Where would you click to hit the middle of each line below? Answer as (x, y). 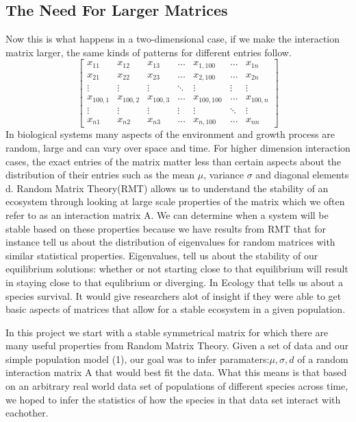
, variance (224, 175)
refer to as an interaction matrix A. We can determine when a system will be (167, 214)
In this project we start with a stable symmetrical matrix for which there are (167, 332)
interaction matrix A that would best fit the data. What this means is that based (176, 372)
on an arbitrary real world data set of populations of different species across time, (177, 386)
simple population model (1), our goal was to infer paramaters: (138, 359)
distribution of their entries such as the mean (100, 175)
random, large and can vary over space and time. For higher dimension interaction (178, 147)
